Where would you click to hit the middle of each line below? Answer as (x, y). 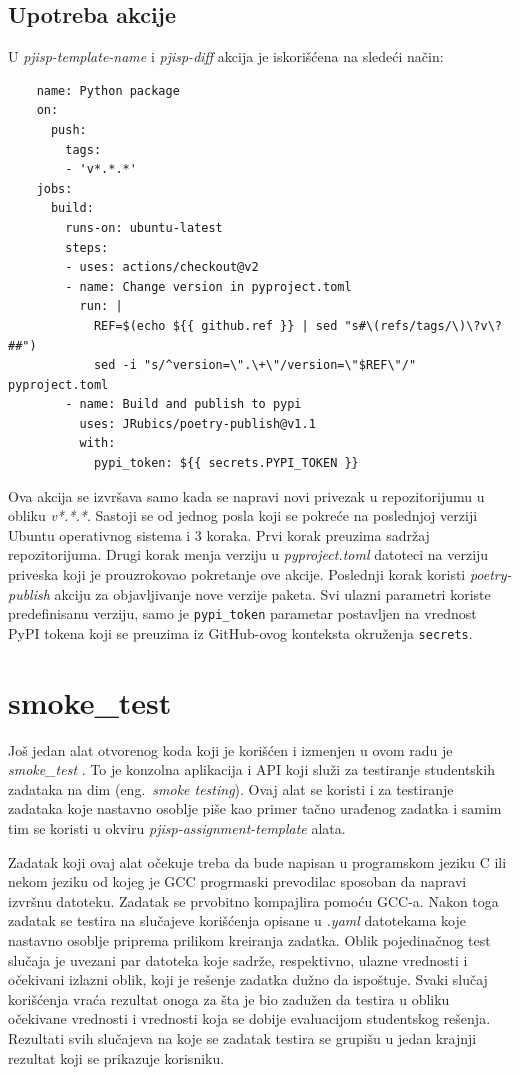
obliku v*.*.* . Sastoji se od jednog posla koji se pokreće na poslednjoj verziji (243, 515)
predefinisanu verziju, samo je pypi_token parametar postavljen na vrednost (242, 613)
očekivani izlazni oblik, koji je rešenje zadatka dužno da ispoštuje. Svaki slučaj (248, 979)
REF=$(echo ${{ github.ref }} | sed (215, 325)
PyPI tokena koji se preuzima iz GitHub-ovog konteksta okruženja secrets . (240, 632)
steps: (87, 247)
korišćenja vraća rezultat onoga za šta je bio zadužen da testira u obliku (229, 998)
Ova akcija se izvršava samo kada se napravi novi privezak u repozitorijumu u (246, 495)
